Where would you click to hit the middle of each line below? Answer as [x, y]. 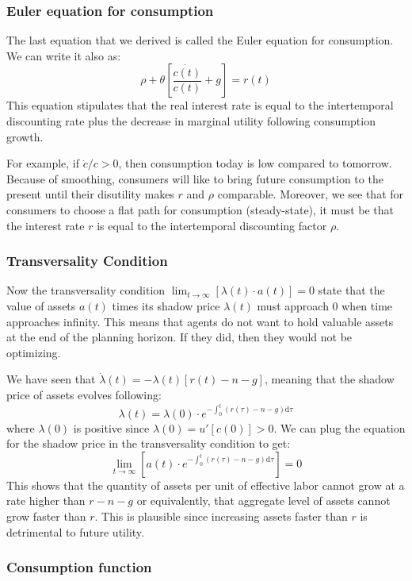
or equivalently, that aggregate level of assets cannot [263, 500]
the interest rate [46, 225]
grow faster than [46, 516]
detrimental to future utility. [75, 531]
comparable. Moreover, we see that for [311, 194]
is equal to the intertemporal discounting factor [212, 225]
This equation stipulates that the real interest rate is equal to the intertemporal [200, 105]
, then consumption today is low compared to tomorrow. [255, 163]
